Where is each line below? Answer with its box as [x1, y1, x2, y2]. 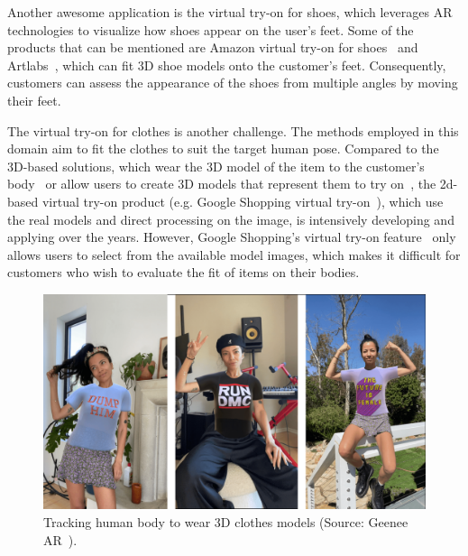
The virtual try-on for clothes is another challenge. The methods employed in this [7, 121, 459, 140]
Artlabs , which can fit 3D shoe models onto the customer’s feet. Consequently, [7, 55, 446, 74]
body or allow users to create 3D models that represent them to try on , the [7, 174, 436, 193]
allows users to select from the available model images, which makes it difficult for [7, 245, 461, 264]
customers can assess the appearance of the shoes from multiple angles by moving [7, 73, 458, 92]
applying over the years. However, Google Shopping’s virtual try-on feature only [7, 227, 456, 246]
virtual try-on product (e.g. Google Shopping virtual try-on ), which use [41, 191, 444, 210]
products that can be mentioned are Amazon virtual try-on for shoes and [7, 38, 418, 57]
